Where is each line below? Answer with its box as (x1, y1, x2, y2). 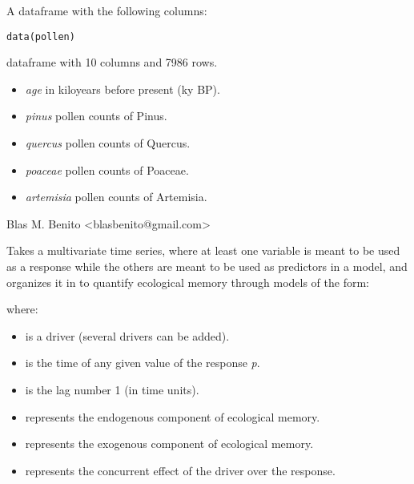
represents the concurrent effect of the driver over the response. (25, 462, 336, 478)
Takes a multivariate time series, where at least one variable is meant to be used (6, 242, 400, 259)
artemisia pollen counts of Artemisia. (25, 188, 207, 205)
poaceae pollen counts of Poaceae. (25, 161, 189, 178)
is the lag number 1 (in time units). (25, 381, 199, 397)
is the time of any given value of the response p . (25, 354, 260, 371)
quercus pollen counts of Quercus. (25, 135, 191, 151)
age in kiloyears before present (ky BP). (25, 80, 220, 97)
